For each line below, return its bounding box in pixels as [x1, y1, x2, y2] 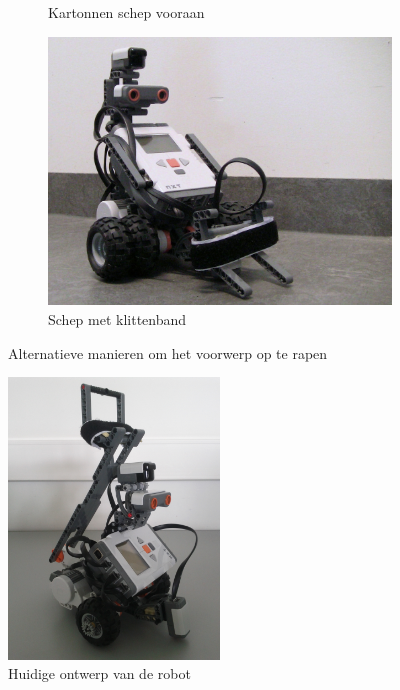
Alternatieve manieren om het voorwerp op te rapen [8, 342, 328, 363]
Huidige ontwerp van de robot [8, 663, 191, 684]
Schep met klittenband [48, 308, 187, 329]
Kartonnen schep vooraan [48, 2, 205, 22]
